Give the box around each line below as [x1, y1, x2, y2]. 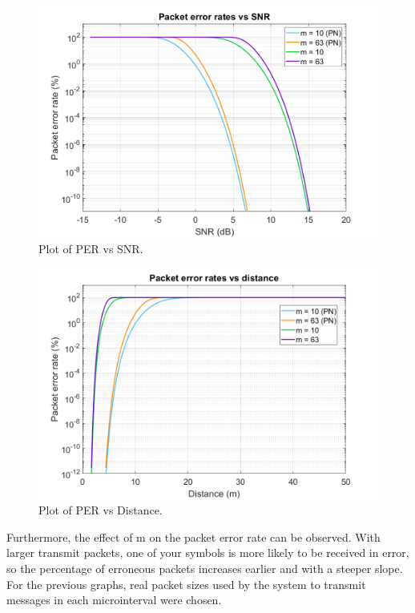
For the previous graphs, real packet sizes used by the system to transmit [6, 575, 366, 592]
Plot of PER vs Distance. [38, 502, 163, 518]
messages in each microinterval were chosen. [6, 591, 222, 608]
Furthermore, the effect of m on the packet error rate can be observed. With [6, 528, 381, 545]
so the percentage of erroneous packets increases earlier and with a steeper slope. [6, 559, 403, 576]
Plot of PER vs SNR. [38, 240, 143, 256]
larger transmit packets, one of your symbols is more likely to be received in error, [6, 544, 409, 561]
